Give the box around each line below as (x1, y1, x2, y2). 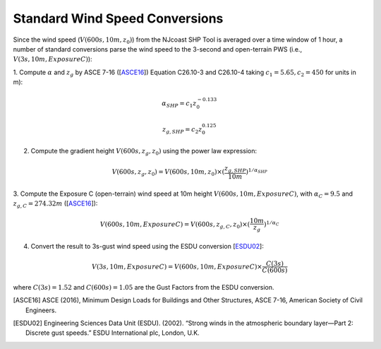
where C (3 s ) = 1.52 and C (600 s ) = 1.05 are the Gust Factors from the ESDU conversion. (13, 283, 274, 291)
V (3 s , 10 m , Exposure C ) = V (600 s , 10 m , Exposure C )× (92, 262, 262, 271)
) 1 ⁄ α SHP (246, 167, 268, 176)
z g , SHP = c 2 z (162, 125, 202, 135)
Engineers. (25, 306, 56, 314)
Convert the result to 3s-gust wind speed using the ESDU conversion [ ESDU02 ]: (30, 242, 264, 250)
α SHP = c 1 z (162, 100, 197, 109)
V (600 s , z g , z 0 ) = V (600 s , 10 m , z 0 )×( (111, 168, 225, 178)
